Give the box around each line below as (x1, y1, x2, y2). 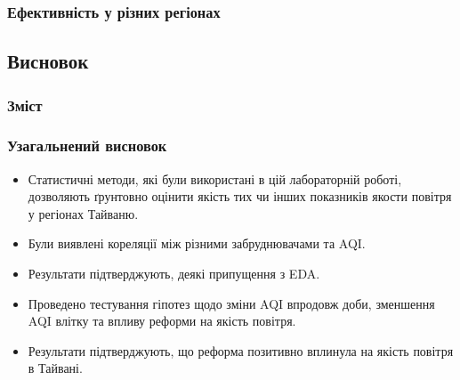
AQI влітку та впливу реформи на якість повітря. (28, 311, 296, 330)
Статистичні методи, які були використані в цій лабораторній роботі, (28, 169, 402, 188)
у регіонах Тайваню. (28, 204, 139, 222)
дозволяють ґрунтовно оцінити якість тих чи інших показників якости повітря (28, 187, 452, 206)
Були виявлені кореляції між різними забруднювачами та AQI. (28, 234, 366, 253)
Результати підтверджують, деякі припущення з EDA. (28, 264, 320, 283)
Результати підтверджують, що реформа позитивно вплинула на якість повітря (28, 341, 454, 360)
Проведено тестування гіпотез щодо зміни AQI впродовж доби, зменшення (28, 294, 435, 312)
